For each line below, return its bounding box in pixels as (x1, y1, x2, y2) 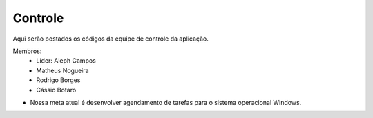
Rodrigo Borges (36, 76, 81, 84)
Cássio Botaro (36, 86, 77, 94)
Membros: (12, 47, 42, 55)
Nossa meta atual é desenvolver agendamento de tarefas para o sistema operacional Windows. (30, 98, 302, 106)
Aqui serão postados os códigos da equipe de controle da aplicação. (12, 35, 209, 43)
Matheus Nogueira (36, 66, 89, 75)
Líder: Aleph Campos (36, 57, 96, 65)
